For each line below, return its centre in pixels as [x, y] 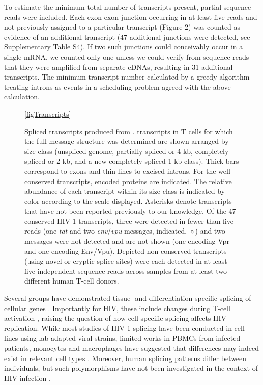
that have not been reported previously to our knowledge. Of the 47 [130, 211]
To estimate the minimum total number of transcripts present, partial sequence [128, 7]
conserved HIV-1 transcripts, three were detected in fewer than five [129, 221]
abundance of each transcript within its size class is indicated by [125, 191]
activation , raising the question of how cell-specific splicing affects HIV [115, 318]
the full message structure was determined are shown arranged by [127, 141]
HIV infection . [27, 378]
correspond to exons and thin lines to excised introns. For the [120, 171]
